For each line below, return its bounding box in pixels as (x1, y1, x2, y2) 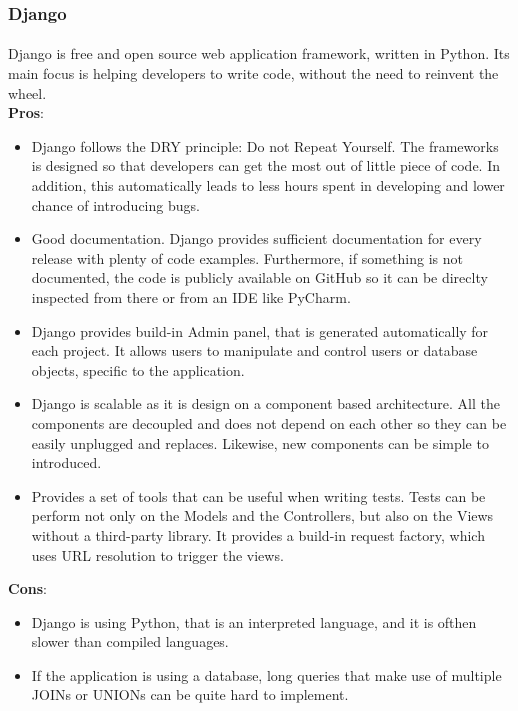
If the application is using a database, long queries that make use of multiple (31, 664, 502, 685)
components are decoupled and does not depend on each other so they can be (31, 412, 507, 433)
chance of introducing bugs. (31, 194, 200, 215)
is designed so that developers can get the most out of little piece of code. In (31, 155, 500, 176)
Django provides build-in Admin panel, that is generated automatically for (31, 320, 489, 341)
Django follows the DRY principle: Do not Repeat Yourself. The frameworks (31, 135, 499, 156)
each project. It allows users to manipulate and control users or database (31, 340, 478, 361)
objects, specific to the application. (31, 359, 245, 380)
